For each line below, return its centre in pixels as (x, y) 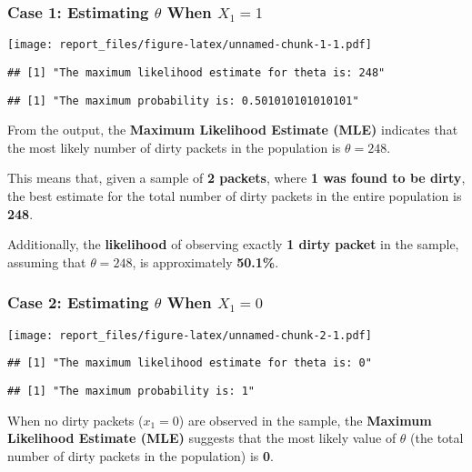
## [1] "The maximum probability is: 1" (131, 391)
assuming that (47, 261)
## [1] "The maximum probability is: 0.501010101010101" (183, 100)
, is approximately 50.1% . (206, 261)
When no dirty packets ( (75, 420)
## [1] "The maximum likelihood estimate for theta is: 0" (190, 363)
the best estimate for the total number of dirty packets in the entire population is (235, 195)
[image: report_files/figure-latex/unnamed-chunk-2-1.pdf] (190, 335)
